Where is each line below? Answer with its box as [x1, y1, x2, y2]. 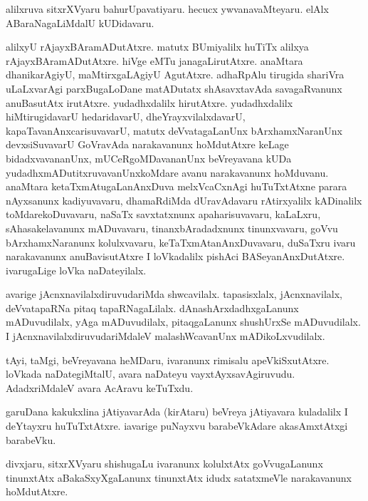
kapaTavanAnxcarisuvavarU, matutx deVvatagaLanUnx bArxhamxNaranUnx [6, 123, 343, 138]
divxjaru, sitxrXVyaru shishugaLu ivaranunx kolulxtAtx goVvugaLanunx [6, 456, 323, 471]
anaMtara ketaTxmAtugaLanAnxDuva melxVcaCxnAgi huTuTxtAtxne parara [6, 179, 347, 194]
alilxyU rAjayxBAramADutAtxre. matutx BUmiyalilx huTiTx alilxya [6, 39, 309, 54]
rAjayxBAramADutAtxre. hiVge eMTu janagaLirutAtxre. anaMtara [6, 53, 303, 68]
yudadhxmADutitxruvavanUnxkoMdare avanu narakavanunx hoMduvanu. [6, 165, 329, 180]
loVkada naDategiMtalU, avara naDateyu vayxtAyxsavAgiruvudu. [6, 366, 295, 381]
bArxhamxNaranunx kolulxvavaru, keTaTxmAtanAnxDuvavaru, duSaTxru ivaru [6, 234, 356, 249]
